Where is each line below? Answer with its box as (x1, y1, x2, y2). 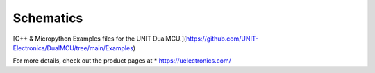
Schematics (12, 10, 83, 25)
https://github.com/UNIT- (185, 34, 258, 43)
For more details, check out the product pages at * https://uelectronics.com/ (12, 56, 232, 65)
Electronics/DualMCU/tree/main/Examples (12, 43, 133, 52)
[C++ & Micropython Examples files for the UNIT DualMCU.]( (12, 34, 187, 43)
